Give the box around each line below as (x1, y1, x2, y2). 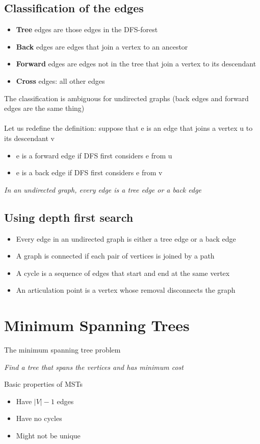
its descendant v (4, 132, 55, 143)
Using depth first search (4, 209, 134, 225)
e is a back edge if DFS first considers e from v (16, 167, 163, 178)
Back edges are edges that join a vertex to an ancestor (16, 41, 188, 52)
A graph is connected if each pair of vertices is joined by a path (16, 250, 215, 261)
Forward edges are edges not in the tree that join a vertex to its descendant (16, 58, 256, 69)
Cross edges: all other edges (16, 75, 105, 86)
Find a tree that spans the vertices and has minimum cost (4, 361, 184, 372)
